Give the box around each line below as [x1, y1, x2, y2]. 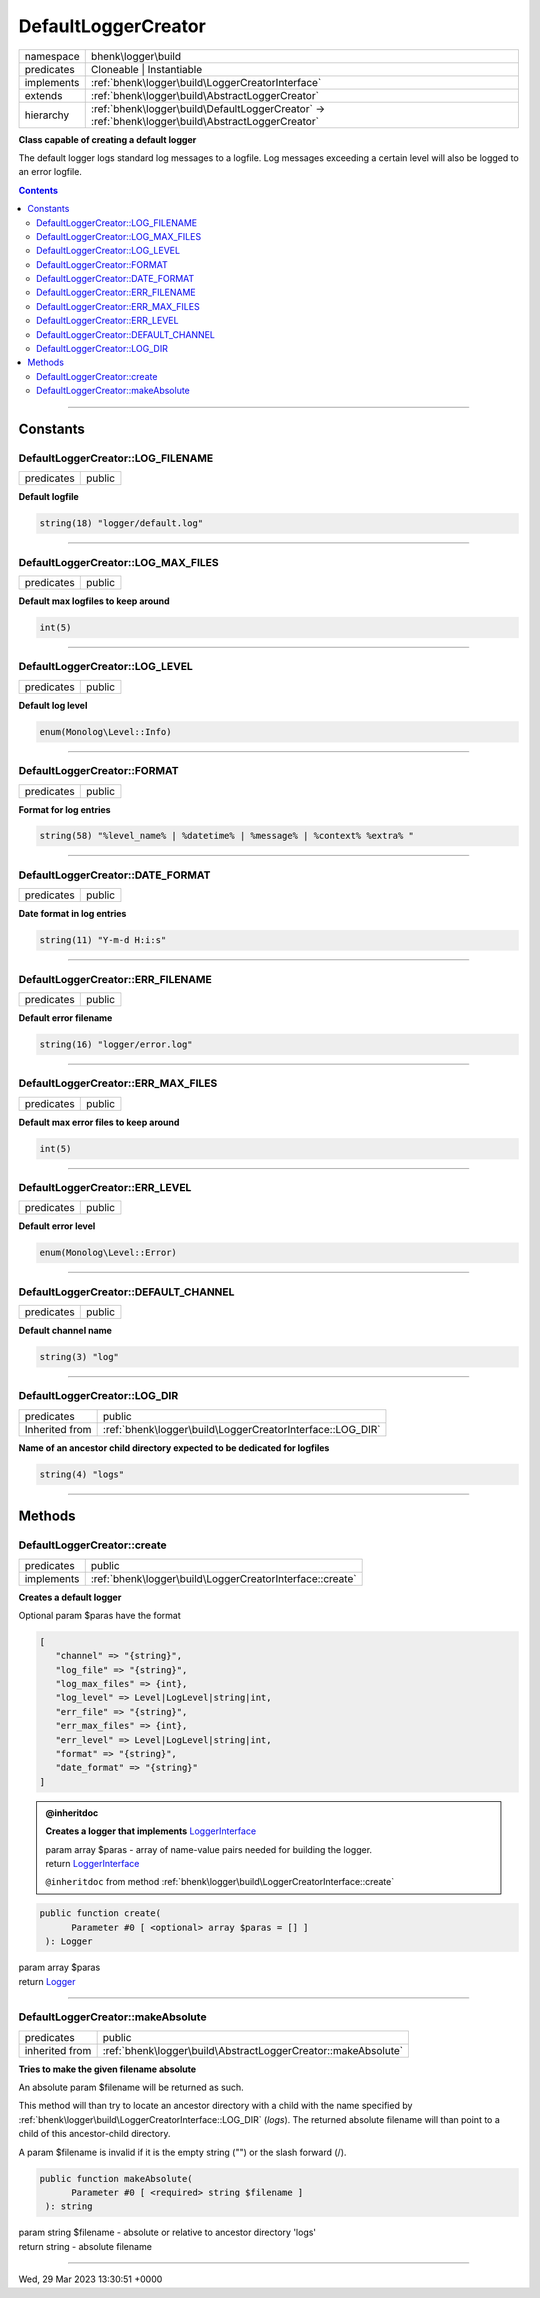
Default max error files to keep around [18, 1116, 180, 1128]
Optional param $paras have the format [18, 1609, 181, 1621]
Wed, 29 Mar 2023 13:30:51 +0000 [18, 2273, 163, 2285]
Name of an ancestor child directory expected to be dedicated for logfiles [18, 1441, 330, 1454]
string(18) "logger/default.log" [39, 518, 204, 529]
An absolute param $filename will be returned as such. [18, 2081, 244, 2094]
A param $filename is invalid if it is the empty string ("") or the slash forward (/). [18, 2146, 347, 2158]
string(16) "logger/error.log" [39, 1038, 194, 1050]
